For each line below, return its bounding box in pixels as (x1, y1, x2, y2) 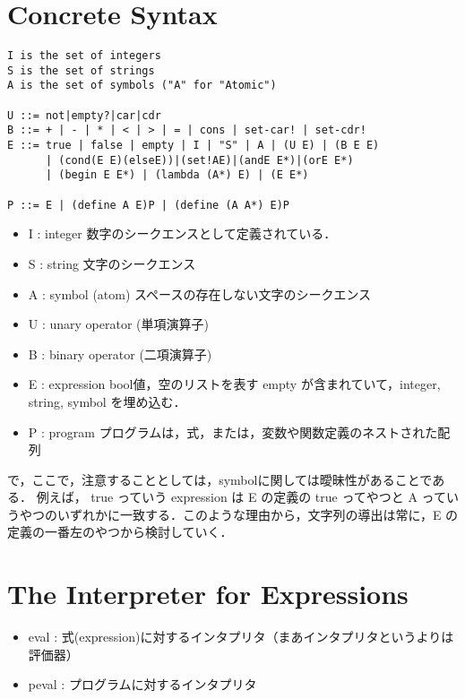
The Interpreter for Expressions (7, 575, 409, 612)
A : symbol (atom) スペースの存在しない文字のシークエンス (28, 284, 372, 303)
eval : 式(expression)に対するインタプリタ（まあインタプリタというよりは (28, 627, 454, 646)
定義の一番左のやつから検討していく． (7, 522, 233, 541)
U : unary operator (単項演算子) (28, 315, 209, 333)
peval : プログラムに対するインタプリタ (28, 675, 257, 694)
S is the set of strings (7, 64, 155, 77)
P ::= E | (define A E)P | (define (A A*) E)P (7, 198, 289, 211)
